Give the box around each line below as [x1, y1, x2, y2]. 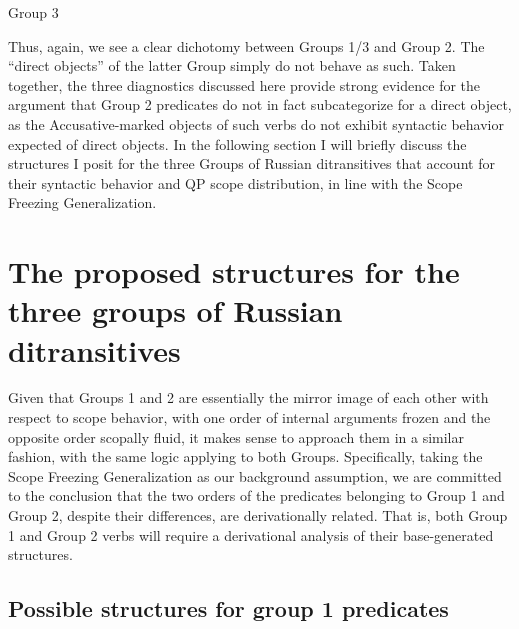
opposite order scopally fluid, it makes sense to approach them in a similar [8, 426, 464, 447]
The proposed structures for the [8, 251, 460, 292]
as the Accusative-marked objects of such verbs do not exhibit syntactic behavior [8, 113, 504, 134]
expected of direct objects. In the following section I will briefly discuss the [8, 133, 467, 154]
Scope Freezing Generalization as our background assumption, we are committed [8, 465, 502, 486]
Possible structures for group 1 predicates [8, 593, 449, 624]
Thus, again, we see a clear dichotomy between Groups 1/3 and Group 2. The [8, 35, 485, 56]
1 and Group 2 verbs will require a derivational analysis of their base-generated [8, 524, 494, 545]
